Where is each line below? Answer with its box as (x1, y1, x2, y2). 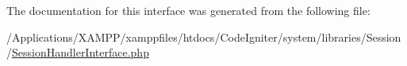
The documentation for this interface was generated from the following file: (6, 2, 371, 18)
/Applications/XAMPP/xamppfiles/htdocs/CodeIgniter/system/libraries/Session (6, 28, 401, 45)
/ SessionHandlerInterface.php (6, 44, 149, 60)
